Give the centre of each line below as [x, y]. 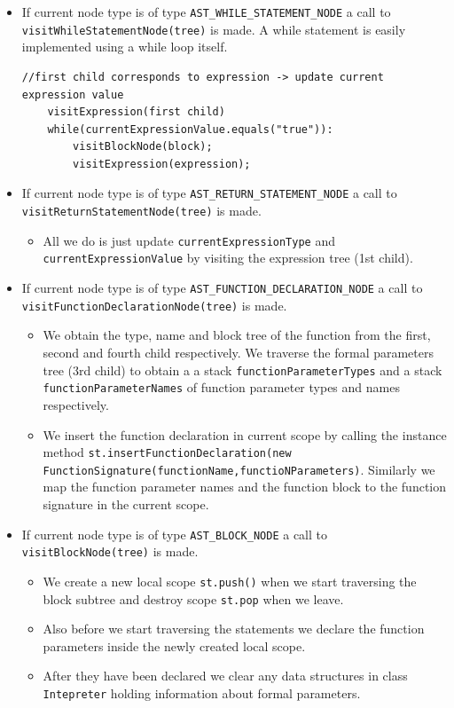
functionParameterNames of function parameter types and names [221, 387]
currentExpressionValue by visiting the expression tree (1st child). [228, 258]
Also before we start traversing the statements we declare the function [234, 629]
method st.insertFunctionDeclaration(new [167, 452]
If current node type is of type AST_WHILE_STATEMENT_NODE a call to [206, 12]
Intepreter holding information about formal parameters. [202, 693]
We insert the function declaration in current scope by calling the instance [245, 434]
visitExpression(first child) [136, 112]
